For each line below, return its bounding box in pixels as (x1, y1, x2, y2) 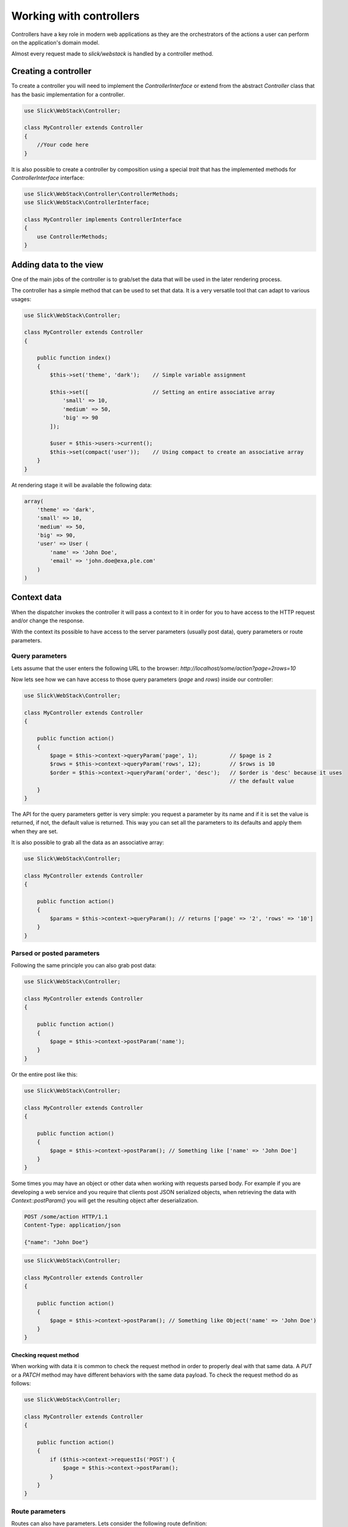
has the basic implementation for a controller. (11, 90, 125, 98)
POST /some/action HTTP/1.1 (24, 1213, 108, 1220)
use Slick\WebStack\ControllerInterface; (24, 199, 150, 206)
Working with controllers (11, 9, 140, 23)
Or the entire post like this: (11, 1071, 78, 1078)
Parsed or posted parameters (11, 949, 100, 957)
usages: (11, 295, 32, 302)
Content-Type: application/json (24, 1222, 121, 1229)
